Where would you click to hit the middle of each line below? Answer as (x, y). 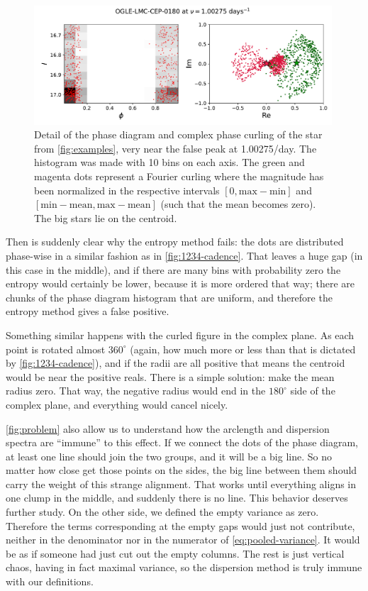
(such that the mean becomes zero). (238, 204)
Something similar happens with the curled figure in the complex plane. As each (180, 335)
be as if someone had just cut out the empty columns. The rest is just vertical (175, 553)
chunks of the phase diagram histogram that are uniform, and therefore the (169, 297)
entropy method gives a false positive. (88, 311)
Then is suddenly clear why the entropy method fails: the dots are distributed (175, 242)
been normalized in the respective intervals (127, 190)
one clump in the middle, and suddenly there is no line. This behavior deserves (177, 498)
